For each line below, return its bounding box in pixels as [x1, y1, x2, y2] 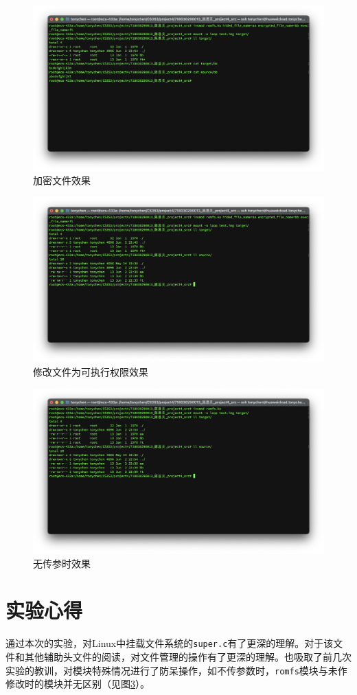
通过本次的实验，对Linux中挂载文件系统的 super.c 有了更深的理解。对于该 [5, 636, 334, 650]
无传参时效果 [33, 556, 91, 570]
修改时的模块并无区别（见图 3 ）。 [5, 676, 150, 691]
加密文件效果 [33, 173, 91, 187]
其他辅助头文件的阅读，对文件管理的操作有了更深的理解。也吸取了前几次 [24, 650, 352, 664]
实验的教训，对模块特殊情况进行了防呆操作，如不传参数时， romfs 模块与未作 [5, 663, 347, 677]
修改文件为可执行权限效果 [33, 364, 148, 378]
